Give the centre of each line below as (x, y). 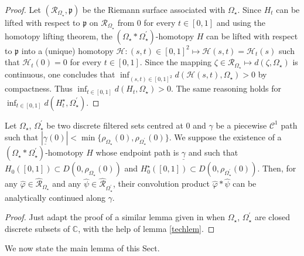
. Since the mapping (175, 62)
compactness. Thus (39, 88)
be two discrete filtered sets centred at (115, 125)
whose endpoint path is (137, 152)
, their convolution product (161, 183)
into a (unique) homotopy (67, 50)
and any (67, 183)
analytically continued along (55, 197)
